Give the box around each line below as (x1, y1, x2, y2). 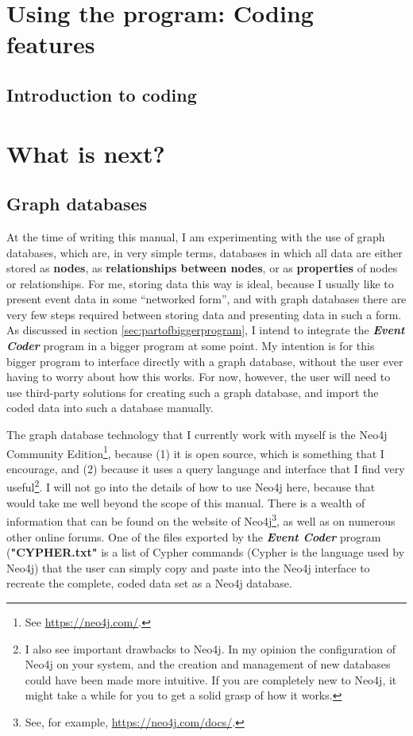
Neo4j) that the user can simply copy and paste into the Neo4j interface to (6, 559, 370, 576)
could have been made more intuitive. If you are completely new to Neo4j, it (25, 671, 397, 688)
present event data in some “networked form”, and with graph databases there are (6, 291, 407, 307)
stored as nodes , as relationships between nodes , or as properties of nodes (6, 260, 398, 276)
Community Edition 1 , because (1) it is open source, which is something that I (6, 442, 384, 461)
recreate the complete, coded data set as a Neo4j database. (6, 575, 292, 591)
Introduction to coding (6, 82, 197, 106)
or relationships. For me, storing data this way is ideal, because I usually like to (6, 275, 394, 291)
